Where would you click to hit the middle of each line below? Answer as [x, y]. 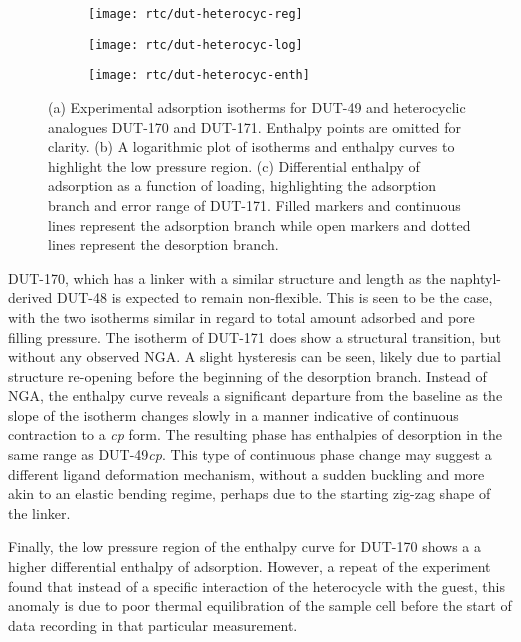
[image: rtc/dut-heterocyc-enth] [199, 75]
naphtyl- [475, 277]
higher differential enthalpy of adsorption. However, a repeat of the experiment [249, 566]
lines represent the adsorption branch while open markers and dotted [259, 224]
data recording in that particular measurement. [153, 624]
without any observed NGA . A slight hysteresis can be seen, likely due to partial [255, 356]
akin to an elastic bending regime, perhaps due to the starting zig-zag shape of [249, 493]
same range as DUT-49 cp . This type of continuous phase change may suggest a [250, 454]
